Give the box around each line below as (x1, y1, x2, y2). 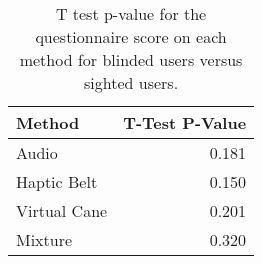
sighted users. (84, 71, 179, 94)
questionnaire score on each (35, 25, 227, 48)
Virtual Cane (16, 199, 108, 222)
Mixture (16, 228, 73, 251)
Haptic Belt (16, 170, 98, 193)
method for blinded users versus (19, 48, 243, 71)
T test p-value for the (55, 2, 207, 25)
